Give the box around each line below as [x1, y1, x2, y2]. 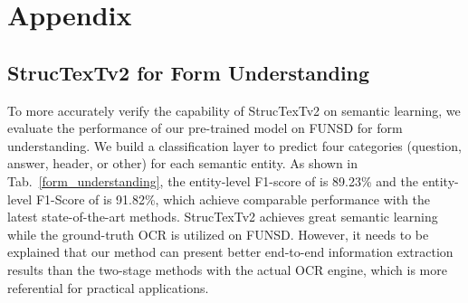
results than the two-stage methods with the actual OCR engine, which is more [7, 260, 447, 279]
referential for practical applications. [7, 278, 209, 297]
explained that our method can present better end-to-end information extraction [7, 242, 454, 261]
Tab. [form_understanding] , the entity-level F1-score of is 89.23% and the [7, 171, 419, 190]
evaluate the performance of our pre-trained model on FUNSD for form [7, 118, 403, 137]
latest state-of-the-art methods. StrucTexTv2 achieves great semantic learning [7, 207, 438, 226]
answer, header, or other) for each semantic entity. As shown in [7, 154, 358, 173]
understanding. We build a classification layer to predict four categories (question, [7, 136, 462, 155]
